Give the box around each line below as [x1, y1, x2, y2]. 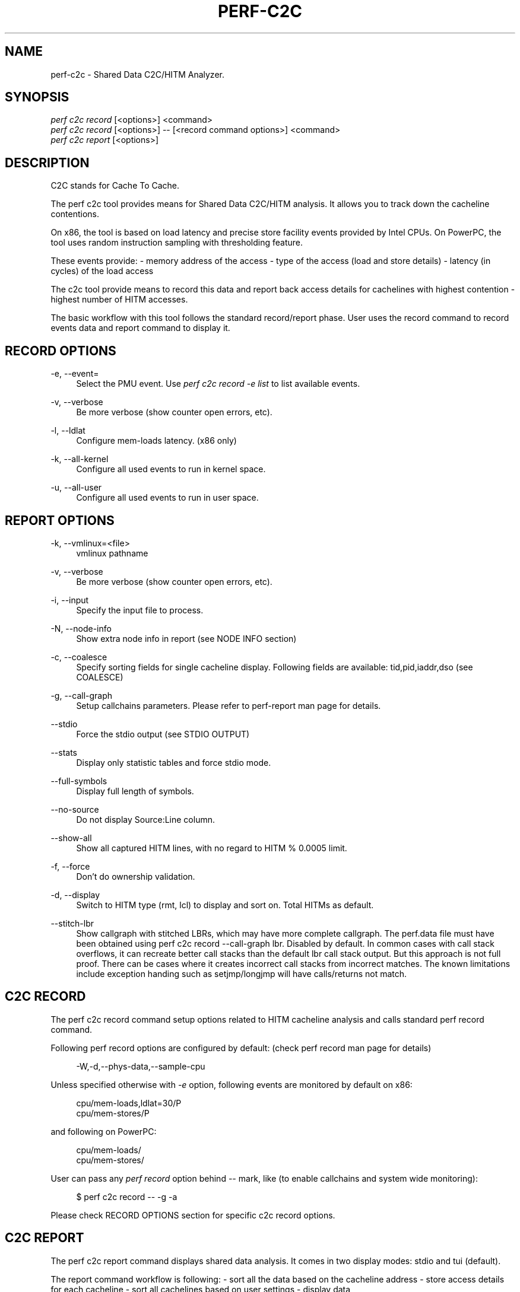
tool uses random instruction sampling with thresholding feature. [50, 237, 303, 248]
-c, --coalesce [50, 651, 107, 662]
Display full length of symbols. [76, 785, 194, 796]
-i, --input [50, 594, 89, 605]
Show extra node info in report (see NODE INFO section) [76, 633, 297, 644]
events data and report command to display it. [50, 323, 230, 333]
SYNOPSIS [5, 90, 69, 105]
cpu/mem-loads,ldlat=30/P [76, 1097, 182, 1108]
